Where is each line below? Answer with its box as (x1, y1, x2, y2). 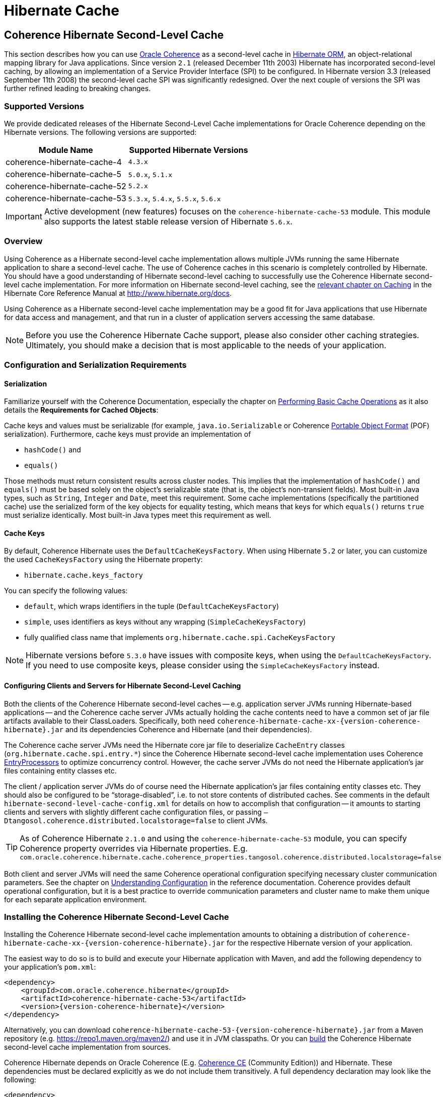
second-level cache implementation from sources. (4, 1043, 171, 1052)
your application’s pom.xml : (4, 963, 96, 972)
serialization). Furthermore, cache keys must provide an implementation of (4, 430, 251, 439)
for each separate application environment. (4, 895, 147, 904)
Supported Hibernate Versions (129, 144, 248, 155)
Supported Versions (4, 101, 84, 111)
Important (6, 211, 42, 221)
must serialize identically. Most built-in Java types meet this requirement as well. (4, 511, 271, 520)
